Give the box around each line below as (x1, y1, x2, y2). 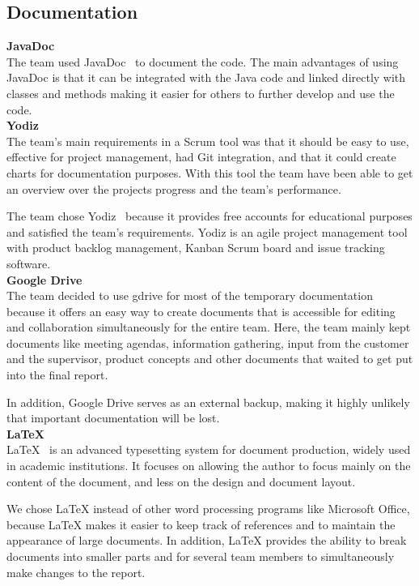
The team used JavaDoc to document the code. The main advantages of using (6, 53, 399, 70)
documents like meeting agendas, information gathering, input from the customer (6, 334, 409, 351)
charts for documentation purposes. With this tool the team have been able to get (6, 164, 413, 181)
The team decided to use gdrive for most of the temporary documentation (6, 287, 373, 304)
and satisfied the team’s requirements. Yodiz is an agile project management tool (6, 223, 408, 240)
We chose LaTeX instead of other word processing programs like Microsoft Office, (6, 500, 410, 517)
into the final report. (6, 366, 108, 383)
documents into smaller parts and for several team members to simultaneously (6, 548, 395, 565)
